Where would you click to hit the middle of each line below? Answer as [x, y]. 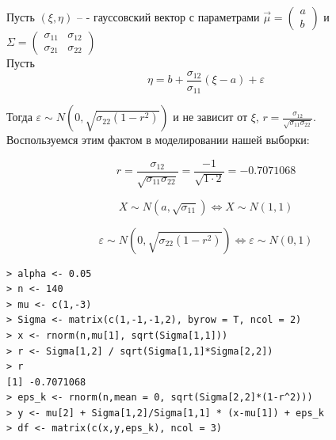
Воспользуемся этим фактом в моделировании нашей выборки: [158, 140]
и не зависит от [210, 117]
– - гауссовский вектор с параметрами [168, 17]
